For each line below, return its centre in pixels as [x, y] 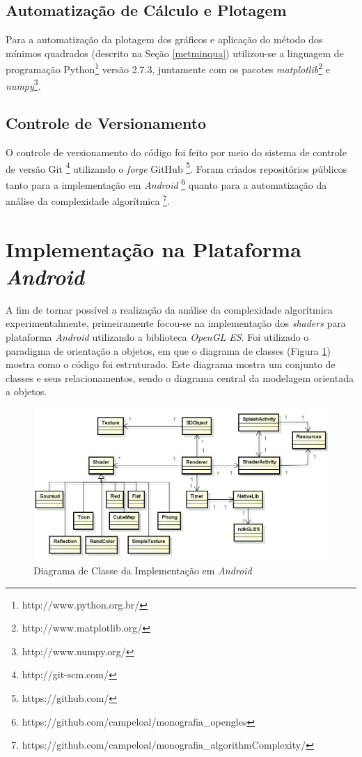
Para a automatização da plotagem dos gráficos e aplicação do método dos [164, 39]
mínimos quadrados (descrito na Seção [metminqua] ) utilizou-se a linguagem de [175, 53]
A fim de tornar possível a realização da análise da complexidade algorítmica [169, 309]
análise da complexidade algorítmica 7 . [88, 200]
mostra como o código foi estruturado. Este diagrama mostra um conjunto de [171, 364]
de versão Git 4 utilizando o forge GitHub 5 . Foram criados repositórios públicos [176, 167]
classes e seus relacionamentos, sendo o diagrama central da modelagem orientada [180, 377]
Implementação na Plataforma [154, 248]
